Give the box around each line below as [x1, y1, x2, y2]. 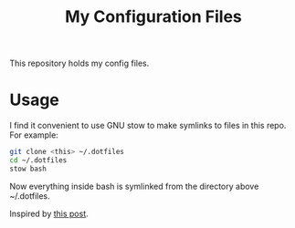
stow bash [9, 164, 47, 173]
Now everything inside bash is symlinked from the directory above [9, 181, 259, 192]
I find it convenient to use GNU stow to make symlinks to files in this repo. [9, 120, 287, 131]
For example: [9, 130, 59, 140]
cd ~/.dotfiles [9, 156, 68, 165]
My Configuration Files [65, 6, 242, 27]
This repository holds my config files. [9, 57, 150, 69]
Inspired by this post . [9, 208, 89, 219]
